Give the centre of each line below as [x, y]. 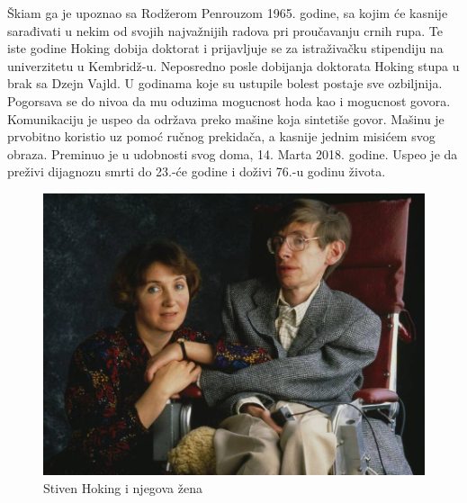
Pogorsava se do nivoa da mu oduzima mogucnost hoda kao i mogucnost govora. [229, 100]
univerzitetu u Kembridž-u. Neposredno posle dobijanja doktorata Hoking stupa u [233, 65]
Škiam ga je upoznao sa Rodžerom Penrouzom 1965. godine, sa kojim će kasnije [228, 13]
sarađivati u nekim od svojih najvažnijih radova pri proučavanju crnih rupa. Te [225, 30]
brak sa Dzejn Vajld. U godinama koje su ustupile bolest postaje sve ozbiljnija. [225, 83]
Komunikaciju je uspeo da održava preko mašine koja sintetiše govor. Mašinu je [226, 118]
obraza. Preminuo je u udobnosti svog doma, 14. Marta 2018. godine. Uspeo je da [233, 153]
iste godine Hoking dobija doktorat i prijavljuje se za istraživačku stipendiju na [225, 48]
